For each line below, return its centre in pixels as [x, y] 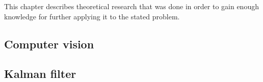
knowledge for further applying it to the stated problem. [92, 16]
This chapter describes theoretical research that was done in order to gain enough [131, 6]
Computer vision [49, 44]
